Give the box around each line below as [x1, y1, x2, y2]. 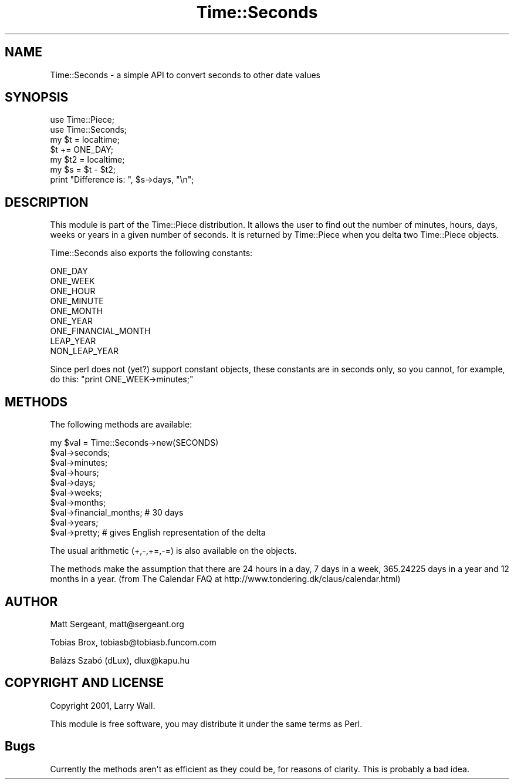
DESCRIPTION [5, 194, 89, 210]
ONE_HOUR [50, 286, 96, 297]
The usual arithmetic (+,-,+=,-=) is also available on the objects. [50, 546, 297, 556]
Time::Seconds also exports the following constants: [50, 248, 253, 258]
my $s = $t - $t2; [50, 164, 116, 175]
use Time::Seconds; [50, 125, 127, 135]
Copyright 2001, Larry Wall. [50, 700, 155, 711]
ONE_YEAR [50, 316, 93, 327]
